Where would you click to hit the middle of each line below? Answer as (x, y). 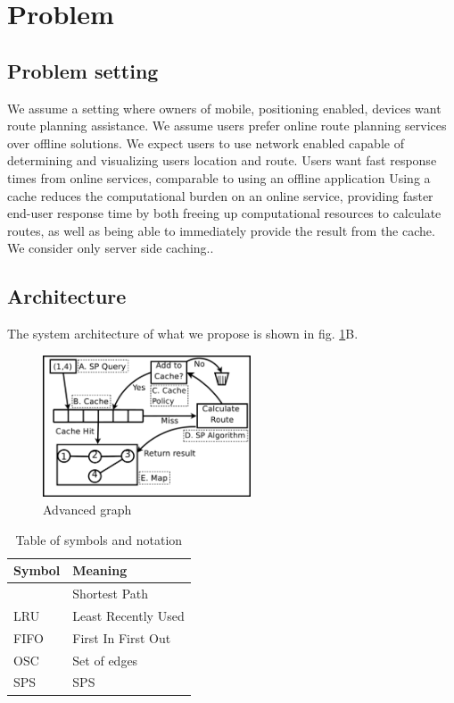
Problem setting (83, 70)
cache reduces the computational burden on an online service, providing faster (220, 195)
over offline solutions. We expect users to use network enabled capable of (206, 142)
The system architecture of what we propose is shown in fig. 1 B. (183, 334)
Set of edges (105, 660)
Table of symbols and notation (99, 539)
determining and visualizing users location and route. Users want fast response (222, 160)
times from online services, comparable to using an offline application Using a (219, 177)
